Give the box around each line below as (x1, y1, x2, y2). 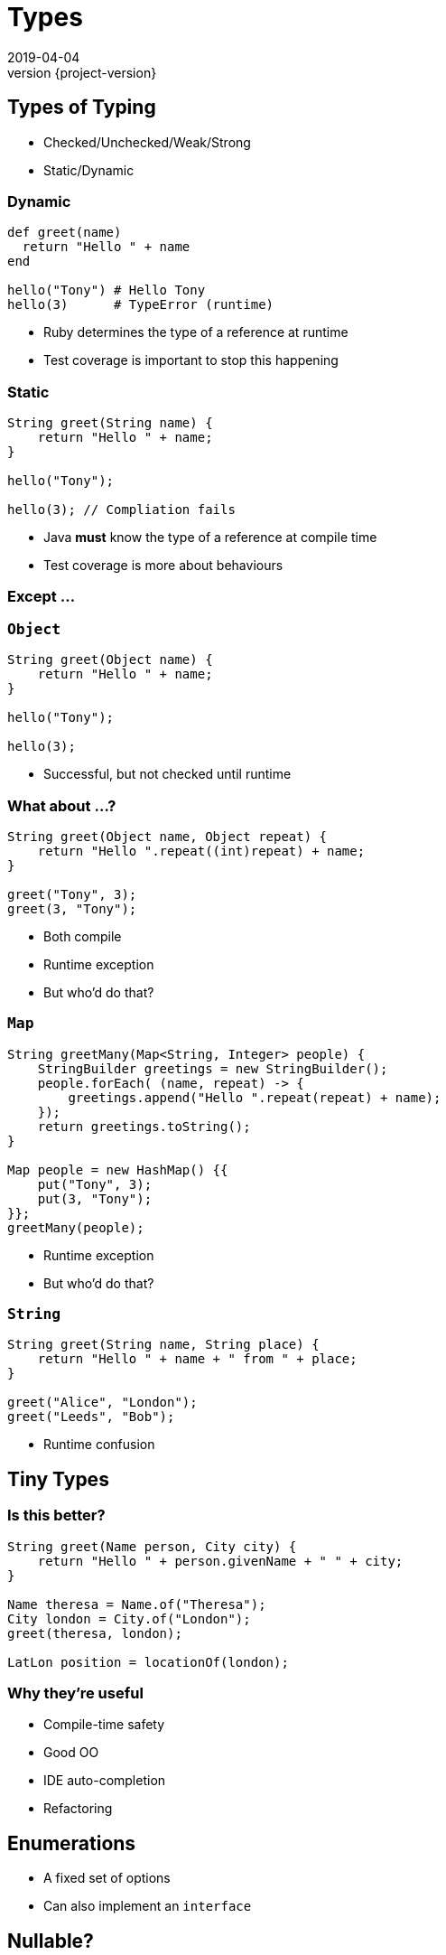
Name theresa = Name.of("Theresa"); (7, 1596, 266, 1612)
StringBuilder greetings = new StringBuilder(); (37, 1061, 388, 1076)
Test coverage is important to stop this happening (43, 352, 339, 369)
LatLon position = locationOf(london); (7, 1654, 289, 1670)
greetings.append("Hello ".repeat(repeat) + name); (68, 1090, 441, 1105)
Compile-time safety (43, 1716, 165, 1733)
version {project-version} (7, 64, 157, 80)
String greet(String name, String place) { (7, 1337, 320, 1352)
